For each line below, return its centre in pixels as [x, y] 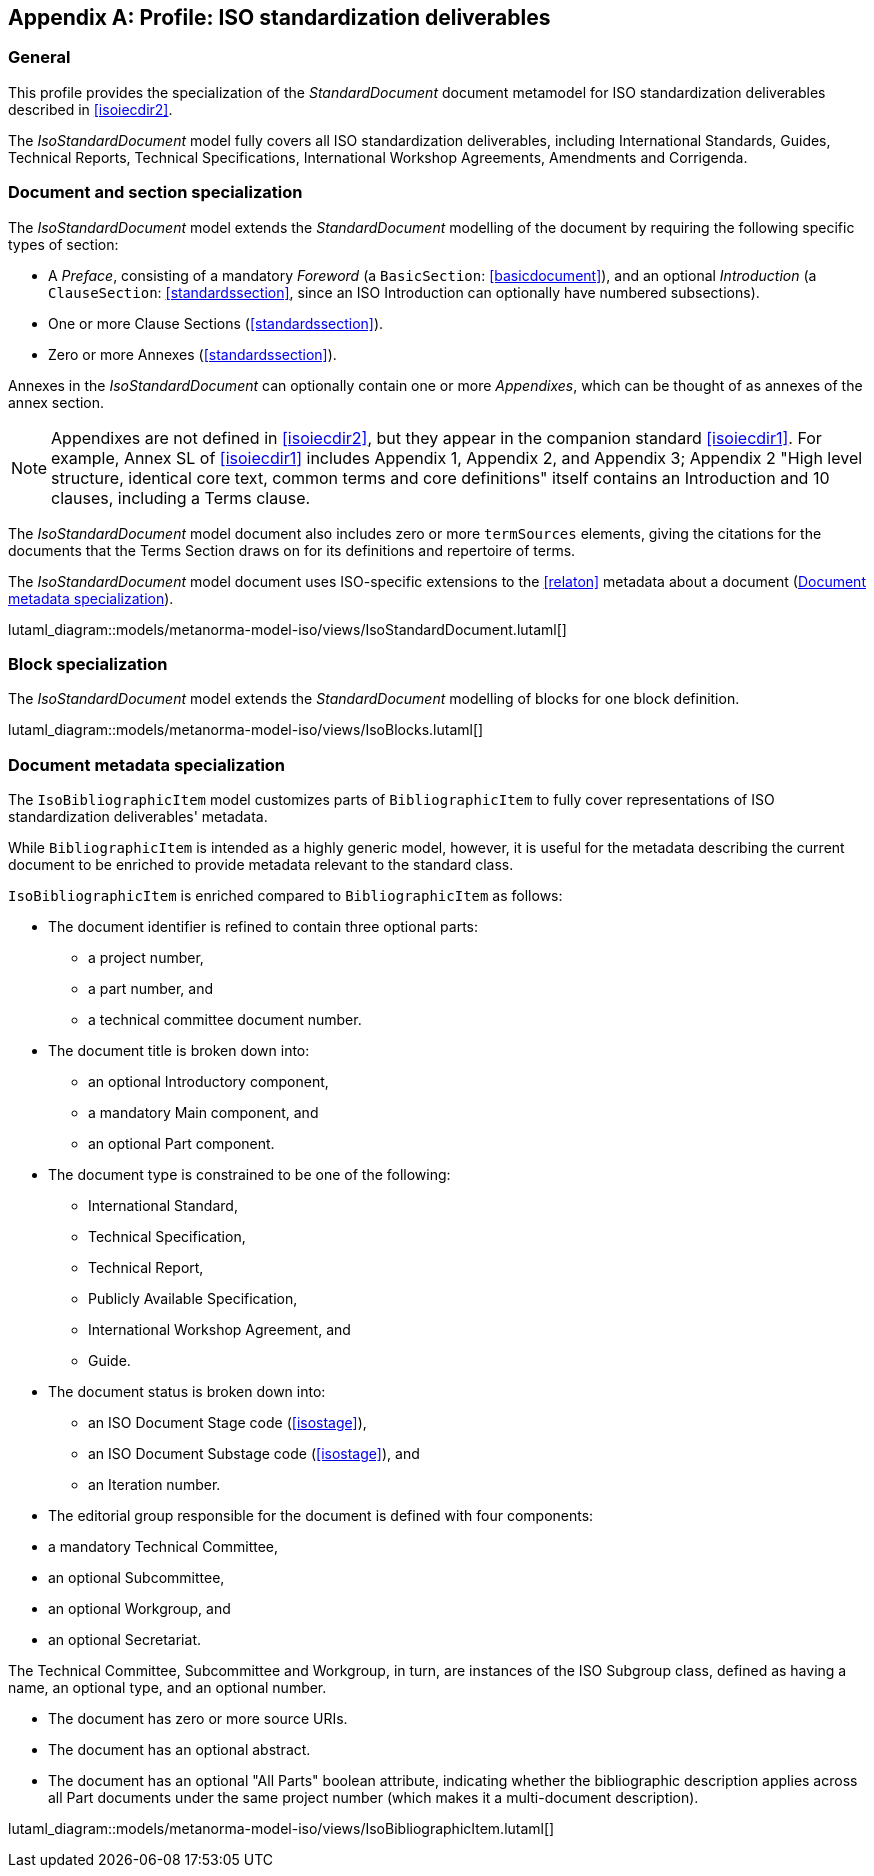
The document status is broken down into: [187, 1392]
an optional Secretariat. [124, 1640]
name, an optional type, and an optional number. [167, 1688]
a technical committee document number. [225, 1020]
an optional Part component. [181, 1144]
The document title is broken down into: [179, 1051]
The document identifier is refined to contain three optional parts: [263, 927]
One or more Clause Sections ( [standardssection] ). [216, 323]
